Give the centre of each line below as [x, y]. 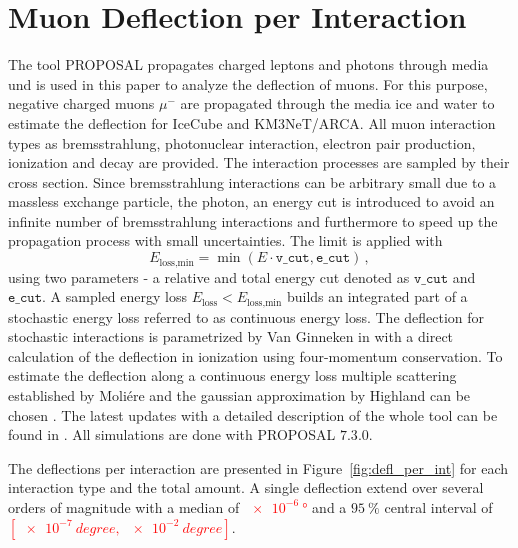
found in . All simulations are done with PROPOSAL [172, 434]
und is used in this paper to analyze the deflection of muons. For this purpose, [248, 83]
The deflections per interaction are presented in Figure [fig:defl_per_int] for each [258, 467]
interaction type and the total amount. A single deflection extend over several [246, 487]
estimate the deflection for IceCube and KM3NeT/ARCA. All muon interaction [252, 122]
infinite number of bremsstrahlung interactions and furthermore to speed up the [253, 220]
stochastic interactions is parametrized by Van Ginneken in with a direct [231, 336]
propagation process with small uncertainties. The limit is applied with [225, 240]
